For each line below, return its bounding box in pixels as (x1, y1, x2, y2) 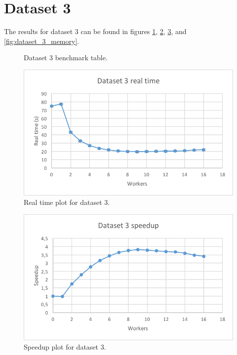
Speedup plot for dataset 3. (24, 342, 106, 352)
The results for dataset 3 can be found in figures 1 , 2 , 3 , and (4, 26, 187, 37)
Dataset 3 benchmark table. (24, 52, 108, 63)
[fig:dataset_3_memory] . (4, 36, 79, 46)
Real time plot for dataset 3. (24, 197, 110, 207)
